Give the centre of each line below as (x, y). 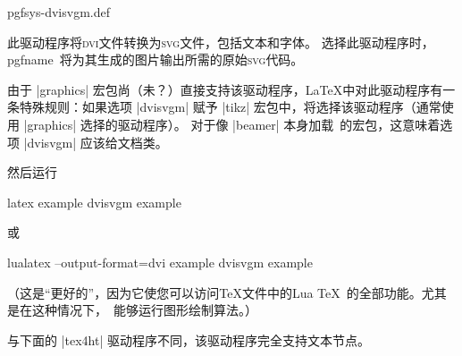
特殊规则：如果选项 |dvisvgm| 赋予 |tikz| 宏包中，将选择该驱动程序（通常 (230, 107)
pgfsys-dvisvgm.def (59, 12)
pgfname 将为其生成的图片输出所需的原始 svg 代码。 (155, 59)
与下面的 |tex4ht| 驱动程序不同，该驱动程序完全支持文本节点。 (189, 339)
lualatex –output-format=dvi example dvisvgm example (160, 262)
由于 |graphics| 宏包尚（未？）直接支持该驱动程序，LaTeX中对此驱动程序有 (225, 89)
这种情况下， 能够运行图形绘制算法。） (144, 310)
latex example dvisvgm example (94, 202)
